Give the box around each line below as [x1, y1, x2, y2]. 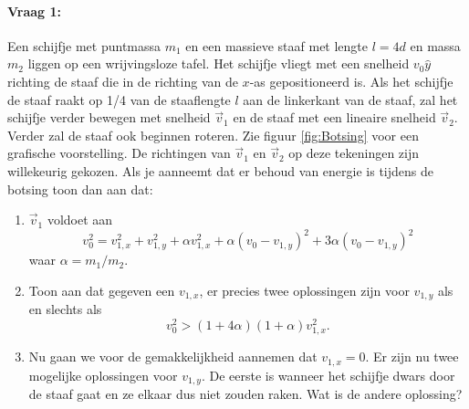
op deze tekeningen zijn [288, 143, 420, 163]
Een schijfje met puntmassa [7, 36, 162, 55]
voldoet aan [47, 210, 113, 229]
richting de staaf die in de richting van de [7, 71, 238, 90]
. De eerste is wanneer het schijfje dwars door [201, 365, 455, 384]
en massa [410, 36, 461, 55]
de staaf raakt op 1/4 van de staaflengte [7, 89, 231, 109]
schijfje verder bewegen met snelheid [7, 108, 211, 127]
